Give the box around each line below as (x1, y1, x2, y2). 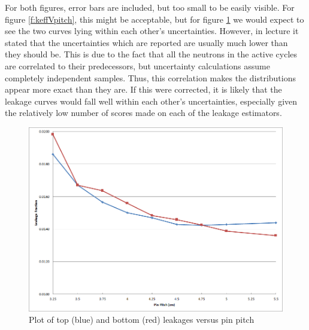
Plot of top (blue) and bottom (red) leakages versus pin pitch (29, 313, 255, 326)
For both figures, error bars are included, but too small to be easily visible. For (5, 1, 295, 13)
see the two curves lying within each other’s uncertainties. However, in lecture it (5, 25, 299, 37)
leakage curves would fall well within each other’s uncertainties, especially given (5, 94, 298, 107)
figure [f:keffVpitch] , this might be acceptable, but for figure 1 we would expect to (5, 13, 304, 25)
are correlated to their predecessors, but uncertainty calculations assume (5, 59, 270, 72)
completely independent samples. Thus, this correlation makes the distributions (5, 71, 296, 84)
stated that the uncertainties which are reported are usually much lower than (5, 36, 288, 48)
